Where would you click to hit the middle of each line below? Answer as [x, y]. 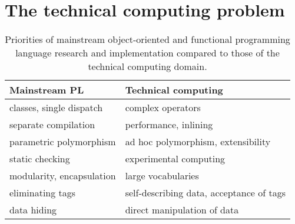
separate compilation [52, 125]
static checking [40, 159]
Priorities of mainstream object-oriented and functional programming [147, 39]
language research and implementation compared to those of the [147, 53]
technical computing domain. [147, 66]
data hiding [33, 210]
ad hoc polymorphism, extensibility [198, 142]
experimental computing [175, 159]
